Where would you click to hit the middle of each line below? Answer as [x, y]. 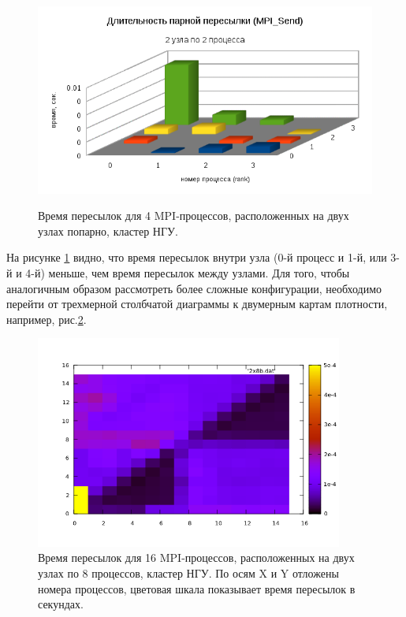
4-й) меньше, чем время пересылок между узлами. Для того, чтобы [188, 272]
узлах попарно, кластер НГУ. [108, 230]
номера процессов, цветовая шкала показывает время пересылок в [197, 588]
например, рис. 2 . [47, 319]
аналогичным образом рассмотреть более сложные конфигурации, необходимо [194, 288]
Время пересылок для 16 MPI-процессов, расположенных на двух [196, 558]
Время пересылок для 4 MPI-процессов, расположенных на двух [194, 216]
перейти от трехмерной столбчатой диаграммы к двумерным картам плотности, [197, 304]
